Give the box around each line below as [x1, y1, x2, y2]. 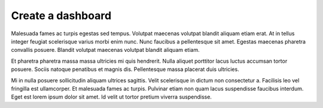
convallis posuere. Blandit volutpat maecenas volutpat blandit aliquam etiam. [11, 47, 200, 54]
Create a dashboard [11, 9, 112, 22]
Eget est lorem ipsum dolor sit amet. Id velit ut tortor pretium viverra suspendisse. [11, 93, 212, 101]
